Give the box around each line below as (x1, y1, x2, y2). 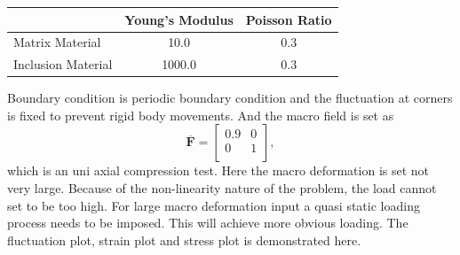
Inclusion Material (13, 55, 113, 73)
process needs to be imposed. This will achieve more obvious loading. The (7, 213, 408, 232)
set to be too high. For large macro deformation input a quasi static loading (7, 196, 420, 214)
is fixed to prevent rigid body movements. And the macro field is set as (7, 105, 394, 124)
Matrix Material (13, 33, 101, 51)
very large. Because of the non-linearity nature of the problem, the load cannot (7, 179, 437, 197)
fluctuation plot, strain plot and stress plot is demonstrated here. (7, 230, 361, 249)
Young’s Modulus (124, 10, 234, 28)
